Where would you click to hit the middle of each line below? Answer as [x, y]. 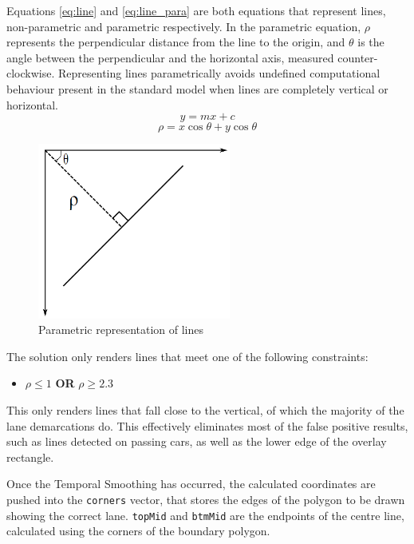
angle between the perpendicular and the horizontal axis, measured [170, 57]
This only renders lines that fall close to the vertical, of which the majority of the [205, 409]
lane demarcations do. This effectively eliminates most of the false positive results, [207, 425]
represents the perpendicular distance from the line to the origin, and [176, 42]
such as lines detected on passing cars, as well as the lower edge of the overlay [197, 441]
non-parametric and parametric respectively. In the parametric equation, [184, 26]
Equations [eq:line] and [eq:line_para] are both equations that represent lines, [196, 10]
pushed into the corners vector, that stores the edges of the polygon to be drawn [206, 499]
